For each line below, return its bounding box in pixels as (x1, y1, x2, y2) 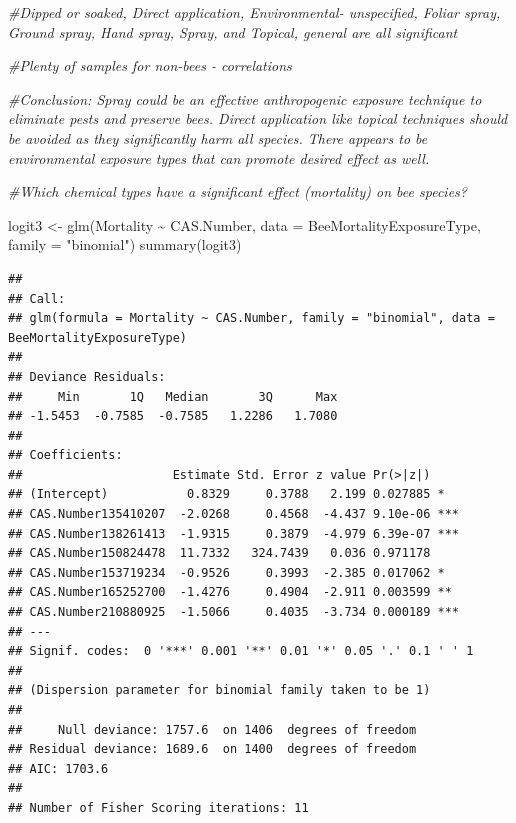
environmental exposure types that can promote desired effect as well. (8, 147, 430, 168)
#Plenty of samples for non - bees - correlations (8, 55, 292, 76)
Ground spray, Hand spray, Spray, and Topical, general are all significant (8, 21, 458, 42)
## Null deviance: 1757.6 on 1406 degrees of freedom (8, 722, 417, 737)
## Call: (8, 291, 66, 306)
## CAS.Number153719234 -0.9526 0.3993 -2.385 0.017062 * (8, 565, 445, 580)
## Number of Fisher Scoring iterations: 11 (8, 800, 309, 815)
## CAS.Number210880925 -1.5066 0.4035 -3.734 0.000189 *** (8, 605, 460, 620)
